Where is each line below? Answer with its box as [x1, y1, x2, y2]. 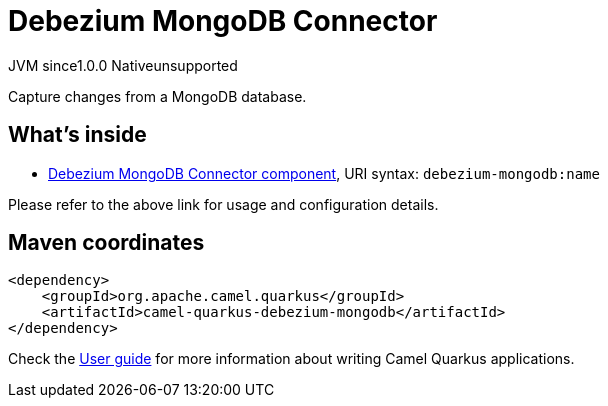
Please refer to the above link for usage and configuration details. [8, 195, 439, 213]
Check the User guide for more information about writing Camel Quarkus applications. [8, 350, 575, 368]
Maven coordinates [8, 230, 205, 256]
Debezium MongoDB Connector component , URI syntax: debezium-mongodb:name [48, 164, 600, 182]
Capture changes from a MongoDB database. [8, 87, 307, 105]
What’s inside [8, 122, 147, 148]
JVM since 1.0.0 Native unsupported [8, 56, 238, 74]
